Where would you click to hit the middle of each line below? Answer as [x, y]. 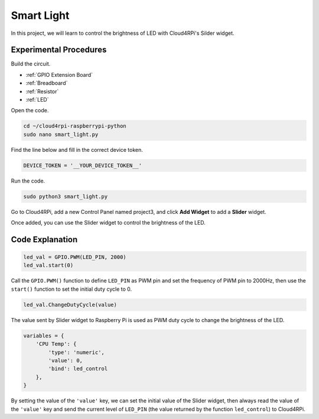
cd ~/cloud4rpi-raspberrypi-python [75, 126]
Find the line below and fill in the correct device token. [77, 150]
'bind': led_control [78, 369]
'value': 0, [65, 360]
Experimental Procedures [59, 50]
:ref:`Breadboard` [47, 83]
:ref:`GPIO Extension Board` [59, 74]
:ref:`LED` [37, 100]
